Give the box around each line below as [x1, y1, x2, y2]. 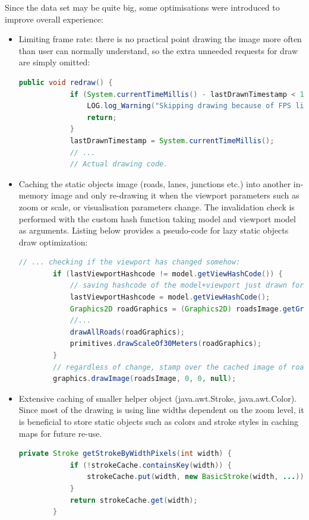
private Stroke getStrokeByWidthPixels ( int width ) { [18, 449, 232, 458]
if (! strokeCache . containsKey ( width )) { [70, 461, 232, 469]
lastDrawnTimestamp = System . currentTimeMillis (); [70, 136, 275, 145]
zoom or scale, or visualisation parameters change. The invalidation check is [18, 200, 295, 213]
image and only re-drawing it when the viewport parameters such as [51, 189, 299, 201]
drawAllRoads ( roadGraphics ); [70, 327, 185, 336]
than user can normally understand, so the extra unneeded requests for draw [18, 44, 298, 56]
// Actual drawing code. [70, 160, 168, 169]
